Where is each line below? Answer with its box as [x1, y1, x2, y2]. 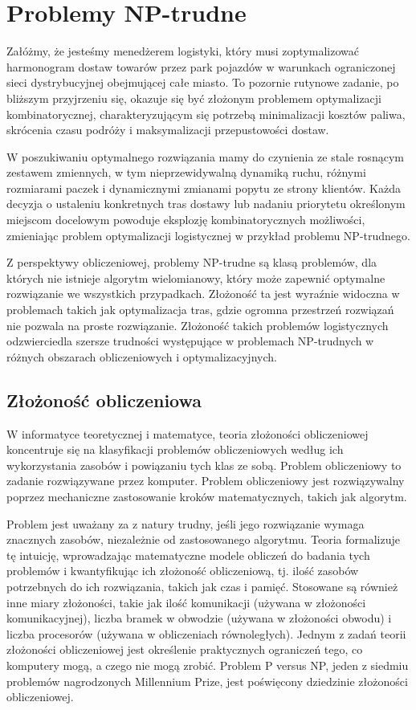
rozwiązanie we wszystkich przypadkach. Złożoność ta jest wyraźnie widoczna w [6, 285, 400, 302]
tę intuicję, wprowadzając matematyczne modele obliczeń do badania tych [6, 546, 370, 563]
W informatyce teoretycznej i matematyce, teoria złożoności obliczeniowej [6, 425, 369, 442]
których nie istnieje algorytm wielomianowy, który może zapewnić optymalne [6, 269, 385, 286]
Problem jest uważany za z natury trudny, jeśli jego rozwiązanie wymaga [6, 515, 365, 532]
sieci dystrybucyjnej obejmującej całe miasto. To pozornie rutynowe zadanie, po [6, 74, 399, 91]
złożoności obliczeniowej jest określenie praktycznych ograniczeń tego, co [6, 641, 363, 658]
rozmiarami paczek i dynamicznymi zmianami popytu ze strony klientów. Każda [6, 179, 401, 196]
